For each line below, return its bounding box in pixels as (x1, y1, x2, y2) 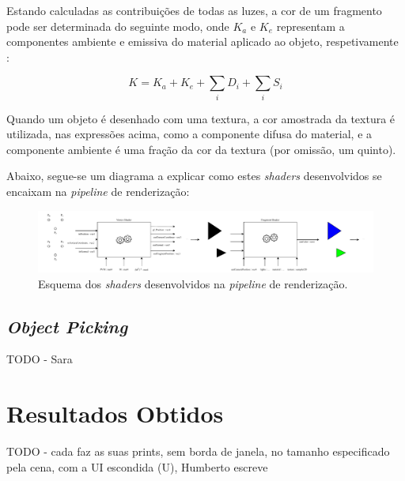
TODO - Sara (6, 351, 73, 367)
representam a (276, 17, 345, 34)
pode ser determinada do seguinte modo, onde (6, 17, 229, 34)
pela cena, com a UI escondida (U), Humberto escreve (6, 458, 268, 475)
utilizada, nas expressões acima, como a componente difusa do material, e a (6, 126, 373, 142)
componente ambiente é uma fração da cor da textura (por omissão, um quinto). (6, 141, 396, 157)
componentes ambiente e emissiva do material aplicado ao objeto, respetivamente (6, 33, 399, 50)
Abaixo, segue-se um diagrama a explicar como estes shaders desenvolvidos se (6, 167, 382, 184)
